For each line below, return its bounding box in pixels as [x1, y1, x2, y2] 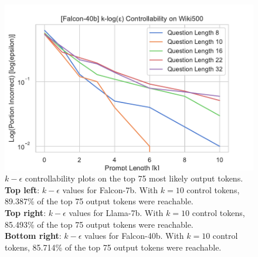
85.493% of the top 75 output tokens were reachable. [5, 218, 193, 230]
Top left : [5, 183, 40, 196]
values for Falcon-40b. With [84, 229, 184, 242]
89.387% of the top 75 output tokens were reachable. [5, 195, 193, 207]
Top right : [5, 207, 46, 219]
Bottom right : [5, 229, 62, 242]
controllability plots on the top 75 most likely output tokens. [25, 172, 243, 184]
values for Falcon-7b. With [62, 183, 158, 196]
